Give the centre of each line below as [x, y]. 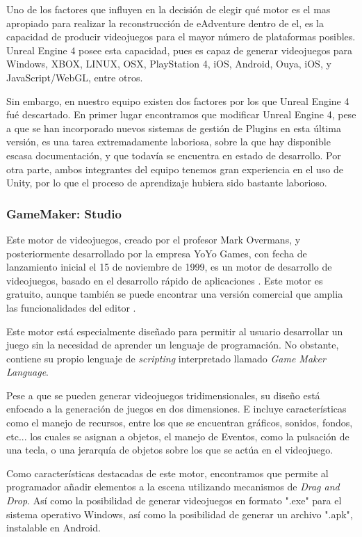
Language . [27, 372]
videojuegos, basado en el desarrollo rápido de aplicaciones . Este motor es [165, 280]
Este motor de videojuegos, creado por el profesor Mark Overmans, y [154, 239]
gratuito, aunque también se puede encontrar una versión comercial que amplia [175, 294]
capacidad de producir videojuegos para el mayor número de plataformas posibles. [181, 37]
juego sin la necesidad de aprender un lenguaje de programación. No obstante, [173, 345]
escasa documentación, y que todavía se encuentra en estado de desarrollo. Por [174, 155]
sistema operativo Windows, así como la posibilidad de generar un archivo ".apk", [180, 514]
